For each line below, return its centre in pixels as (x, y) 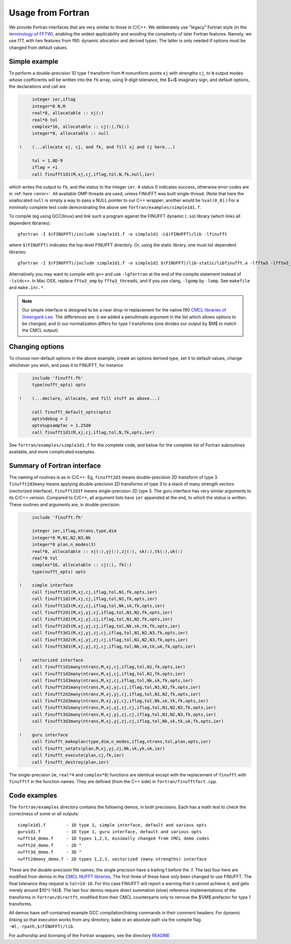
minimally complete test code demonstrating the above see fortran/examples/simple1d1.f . (105, 207)
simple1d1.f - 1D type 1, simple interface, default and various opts (112, 825)
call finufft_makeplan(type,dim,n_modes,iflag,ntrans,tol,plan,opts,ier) (121, 742)
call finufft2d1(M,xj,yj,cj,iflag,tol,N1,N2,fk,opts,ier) (102, 613)
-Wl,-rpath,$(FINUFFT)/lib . (42, 927)
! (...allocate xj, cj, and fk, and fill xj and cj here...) (97, 147)
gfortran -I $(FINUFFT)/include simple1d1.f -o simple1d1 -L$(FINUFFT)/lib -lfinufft (122, 234)
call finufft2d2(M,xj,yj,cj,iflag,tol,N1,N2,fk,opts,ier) (102, 619)
